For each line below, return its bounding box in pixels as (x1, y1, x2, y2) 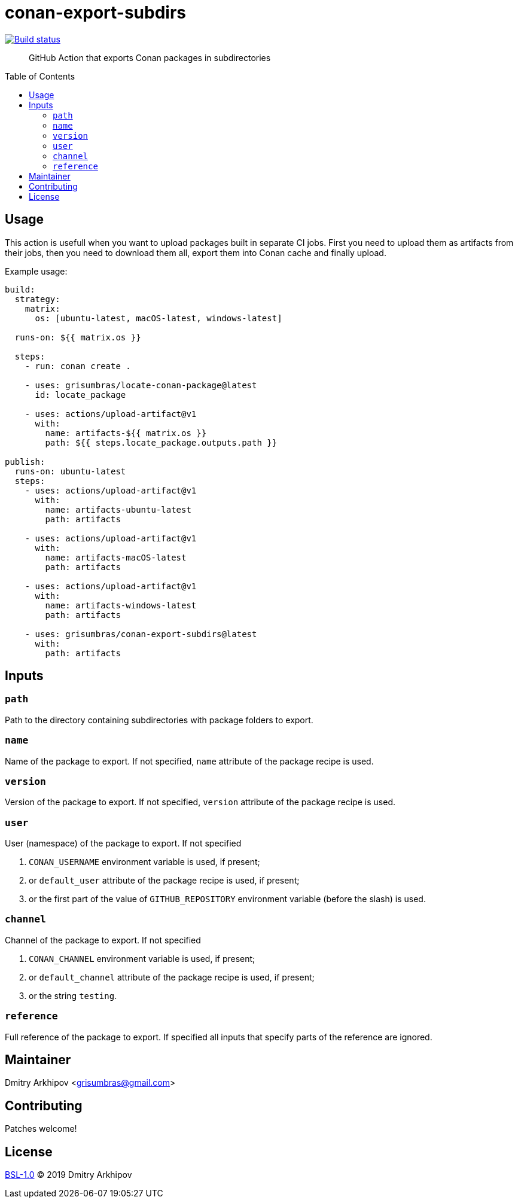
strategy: (14, 294, 60, 304)
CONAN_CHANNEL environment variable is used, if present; (29, 953, 255, 964)
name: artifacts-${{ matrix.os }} (45, 428, 207, 438)
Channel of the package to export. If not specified (5, 934, 201, 945)
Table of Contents (5, 71, 75, 81)
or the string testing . (29, 990, 117, 1001)
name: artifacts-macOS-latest (45, 552, 187, 562)
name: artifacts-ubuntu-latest (45, 504, 191, 514)
